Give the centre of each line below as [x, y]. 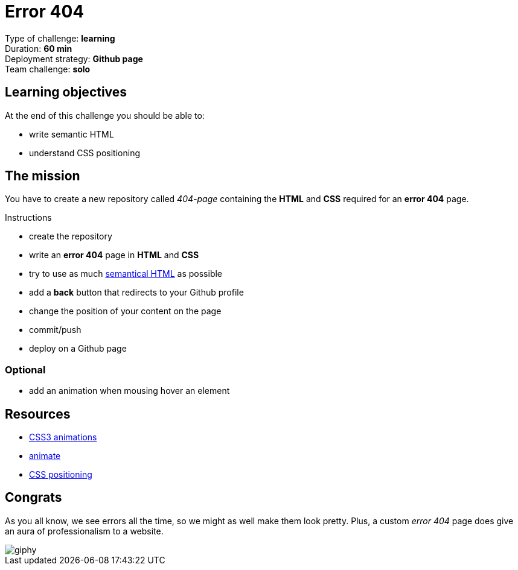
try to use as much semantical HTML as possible [126, 274]
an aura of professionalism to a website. [84, 531]
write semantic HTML [72, 134]
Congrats [34, 498]
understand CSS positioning [85, 153]
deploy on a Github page [78, 349]
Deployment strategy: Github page [74, 59]
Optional [25, 369]
